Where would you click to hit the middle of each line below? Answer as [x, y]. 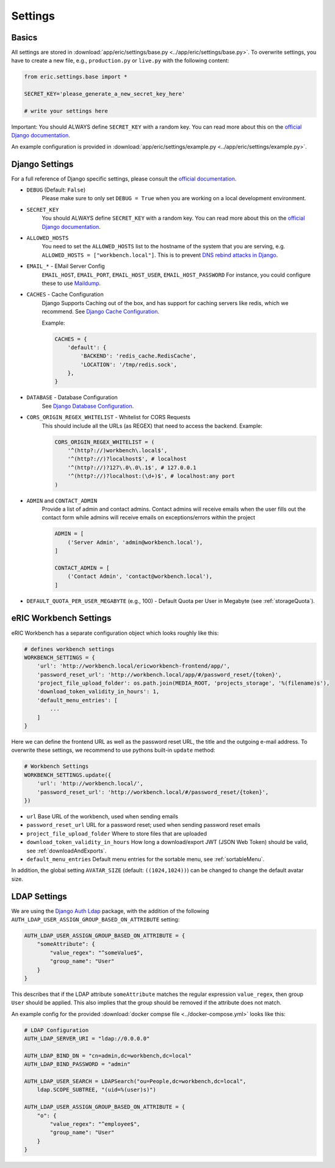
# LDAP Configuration [56, 1030]
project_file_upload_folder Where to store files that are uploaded [117, 834]
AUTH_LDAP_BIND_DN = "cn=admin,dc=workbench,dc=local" [108, 1055]
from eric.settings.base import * [76, 77]
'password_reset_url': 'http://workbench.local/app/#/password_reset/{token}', [159, 675]
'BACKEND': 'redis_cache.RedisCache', [138, 356]
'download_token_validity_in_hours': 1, [98, 692]
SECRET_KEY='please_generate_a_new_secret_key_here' [105, 94]
